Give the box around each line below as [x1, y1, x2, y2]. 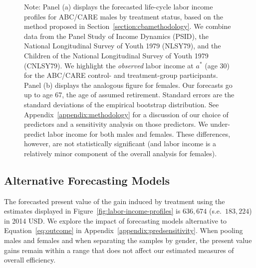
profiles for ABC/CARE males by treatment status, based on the [24, 11, 223, 21]
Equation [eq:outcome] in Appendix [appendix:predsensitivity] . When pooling [4, 225, 243, 236]
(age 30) [205, 60, 230, 70]
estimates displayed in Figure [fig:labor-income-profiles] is [4, 206, 181, 216]
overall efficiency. [4, 255, 56, 265]
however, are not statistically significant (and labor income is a [24, 138, 217, 149]
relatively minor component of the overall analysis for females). [24, 148, 217, 158]
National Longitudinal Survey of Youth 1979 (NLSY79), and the [24, 40, 221, 51]
